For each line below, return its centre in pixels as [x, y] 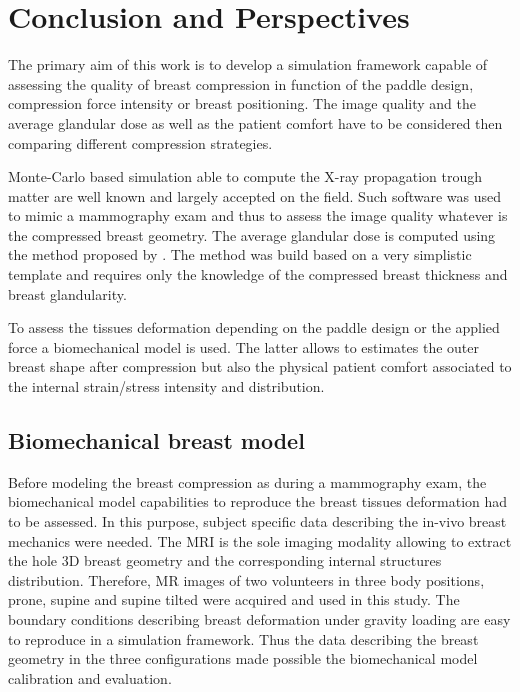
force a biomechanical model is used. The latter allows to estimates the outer [243, 346]
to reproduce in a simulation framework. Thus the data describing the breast [243, 638]
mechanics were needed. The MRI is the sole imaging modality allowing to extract [260, 540]
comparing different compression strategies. [140, 142]
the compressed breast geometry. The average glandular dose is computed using [252, 234]
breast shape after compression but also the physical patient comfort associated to [260, 366]
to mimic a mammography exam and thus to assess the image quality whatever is [258, 215]
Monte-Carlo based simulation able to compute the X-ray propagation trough [245, 176]
